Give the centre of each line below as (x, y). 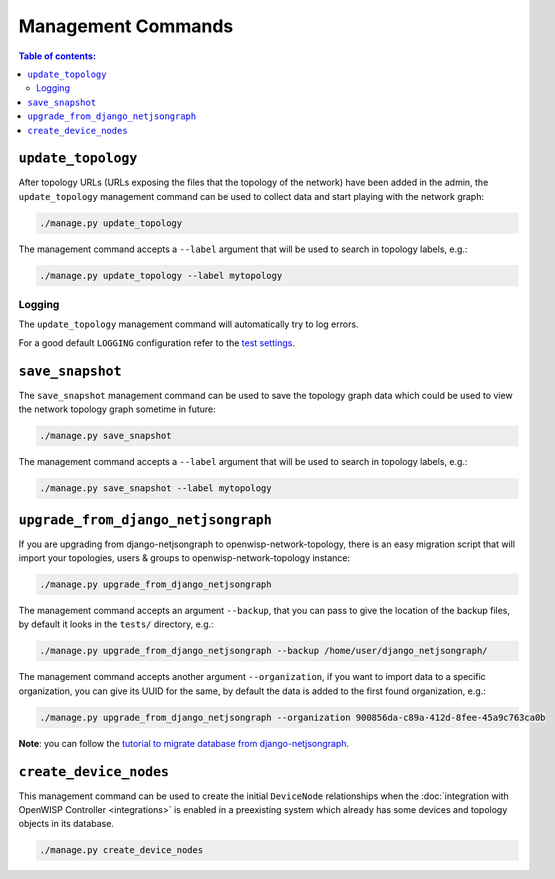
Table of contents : (57, 56)
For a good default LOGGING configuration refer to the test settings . (156, 342)
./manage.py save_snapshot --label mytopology (155, 488)
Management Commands (126, 26)
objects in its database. (66, 824)
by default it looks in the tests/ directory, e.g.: (116, 624)
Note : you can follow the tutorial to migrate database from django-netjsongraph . (184, 743)
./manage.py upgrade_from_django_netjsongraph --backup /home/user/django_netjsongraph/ (264, 651)
